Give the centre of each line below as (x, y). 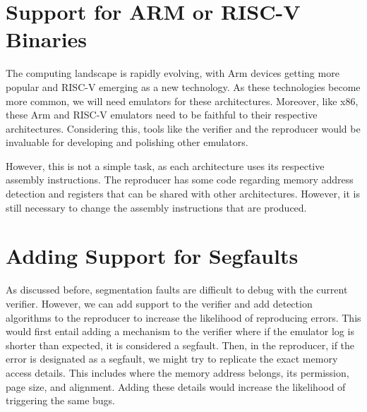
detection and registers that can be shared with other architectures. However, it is (183, 194)
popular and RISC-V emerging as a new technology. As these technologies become (183, 86)
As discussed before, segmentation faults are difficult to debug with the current (177, 290)
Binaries (47, 39)
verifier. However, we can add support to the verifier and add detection (159, 303)
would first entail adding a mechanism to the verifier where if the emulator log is (180, 331)
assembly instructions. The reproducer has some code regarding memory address (180, 180)
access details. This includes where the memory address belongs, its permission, (178, 372)
